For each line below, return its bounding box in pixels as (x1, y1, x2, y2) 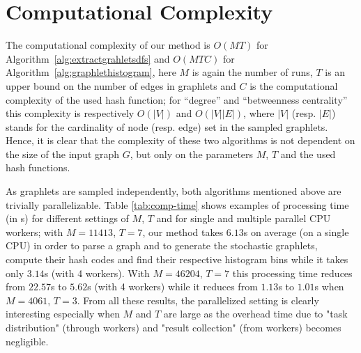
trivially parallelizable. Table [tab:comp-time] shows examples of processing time (6, 197, 349, 212)
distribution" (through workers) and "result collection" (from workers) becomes (6, 320, 341, 334)
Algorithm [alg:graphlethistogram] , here (6, 65, 176, 79)
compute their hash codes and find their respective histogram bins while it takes (6, 252, 348, 267)
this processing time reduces (232, 265, 353, 280)
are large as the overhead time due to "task (163, 306, 348, 321)
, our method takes (142, 224, 224, 239)
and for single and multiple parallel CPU (156, 211, 331, 226)
